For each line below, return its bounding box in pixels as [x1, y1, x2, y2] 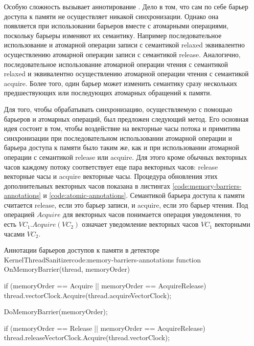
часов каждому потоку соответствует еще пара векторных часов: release [4, 161, 218, 172]
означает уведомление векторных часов [82, 219, 199, 229]
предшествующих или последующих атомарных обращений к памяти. [4, 87, 212, 98]
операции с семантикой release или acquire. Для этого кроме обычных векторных [4, 151, 247, 162]
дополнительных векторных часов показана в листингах [4, 180, 170, 191]
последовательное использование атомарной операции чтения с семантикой [4, 59, 228, 69]
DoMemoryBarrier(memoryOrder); [4, 306, 108, 317]
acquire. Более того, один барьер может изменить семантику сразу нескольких [4, 78, 237, 88]
